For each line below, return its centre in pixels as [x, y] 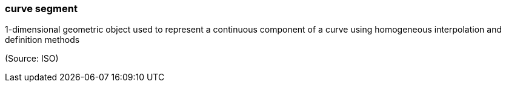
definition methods [42, 40]
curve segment [41, 8]
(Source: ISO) [32, 59]
